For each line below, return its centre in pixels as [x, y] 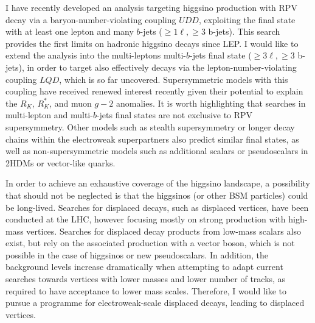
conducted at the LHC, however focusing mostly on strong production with [146, 219]
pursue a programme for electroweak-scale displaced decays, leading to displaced [155, 303]
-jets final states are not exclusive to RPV [175, 115]
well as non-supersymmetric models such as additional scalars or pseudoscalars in [157, 151]
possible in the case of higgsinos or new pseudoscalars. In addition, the [137, 254]
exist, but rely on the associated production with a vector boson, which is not [150, 243]
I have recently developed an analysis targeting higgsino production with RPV [151, 7]
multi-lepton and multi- [49, 115]
